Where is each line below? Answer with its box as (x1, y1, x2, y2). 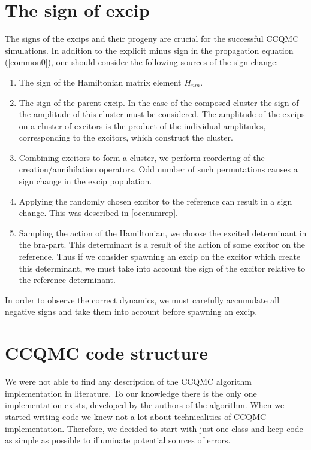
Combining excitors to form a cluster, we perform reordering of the (19, 151, 265, 163)
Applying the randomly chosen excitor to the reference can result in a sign (19, 194, 292, 207)
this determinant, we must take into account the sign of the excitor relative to (19, 262, 306, 274)
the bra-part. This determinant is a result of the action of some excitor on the (19, 238, 306, 251)
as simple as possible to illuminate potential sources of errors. (5, 434, 231, 446)
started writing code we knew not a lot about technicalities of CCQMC (5, 410, 267, 422)
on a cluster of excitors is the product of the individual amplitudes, (19, 119, 266, 132)
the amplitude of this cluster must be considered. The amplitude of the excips (19, 108, 305, 120)
